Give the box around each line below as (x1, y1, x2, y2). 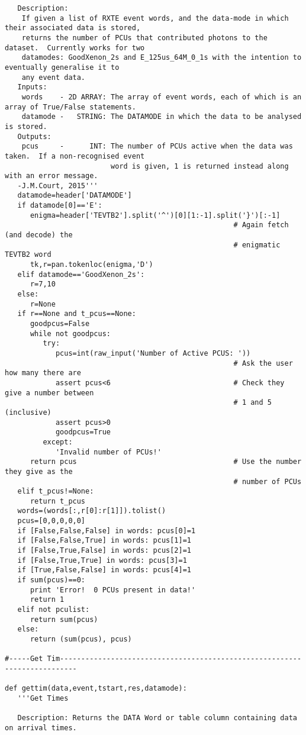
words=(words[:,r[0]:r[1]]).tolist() (17, 507, 166, 515)
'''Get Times (17, 694, 69, 702)
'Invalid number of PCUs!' (55, 447, 162, 456)
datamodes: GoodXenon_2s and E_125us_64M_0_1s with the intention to (21, 53, 302, 62)
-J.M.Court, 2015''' (17, 181, 98, 190)
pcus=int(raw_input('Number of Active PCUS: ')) (55, 349, 251, 357)
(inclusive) (5, 408, 51, 417)
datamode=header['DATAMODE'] (17, 191, 132, 200)
